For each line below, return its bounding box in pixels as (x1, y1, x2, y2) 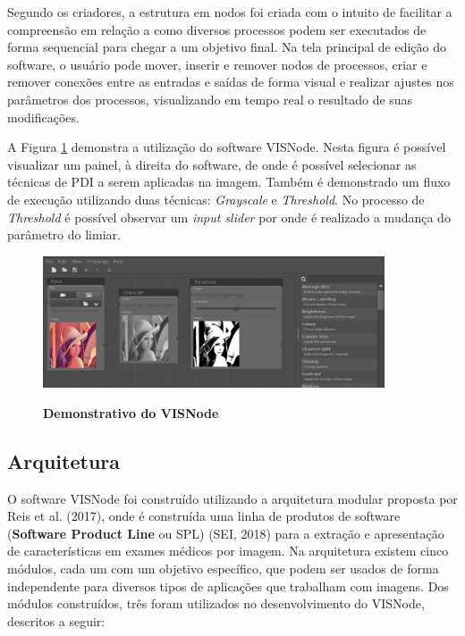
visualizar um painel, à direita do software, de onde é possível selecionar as (7, 155, 417, 173)
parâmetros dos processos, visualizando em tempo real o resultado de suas (7, 89, 413, 108)
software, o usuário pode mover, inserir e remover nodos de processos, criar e (7, 54, 427, 73)
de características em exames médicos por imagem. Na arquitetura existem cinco (7, 541, 449, 560)
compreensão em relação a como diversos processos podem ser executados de (7, 20, 427, 38)
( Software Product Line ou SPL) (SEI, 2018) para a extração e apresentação (7, 523, 444, 542)
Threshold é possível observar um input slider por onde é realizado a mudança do (7, 207, 451, 226)
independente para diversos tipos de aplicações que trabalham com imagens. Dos (7, 576, 449, 595)
